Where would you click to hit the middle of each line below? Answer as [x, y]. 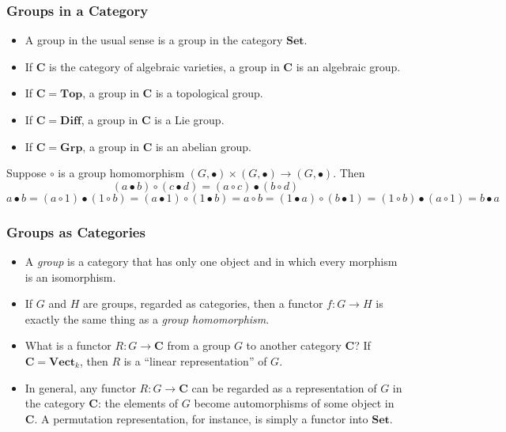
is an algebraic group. [348, 66]
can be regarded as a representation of [284, 387]
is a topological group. [209, 93]
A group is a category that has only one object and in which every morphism [211, 261]
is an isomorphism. [70, 277]
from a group [199, 345]
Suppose [26, 173]
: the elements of [138, 403]
